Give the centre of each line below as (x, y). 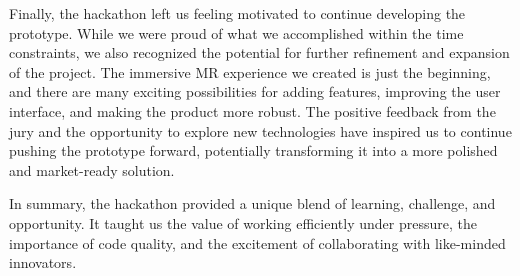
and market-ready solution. (92, 169)
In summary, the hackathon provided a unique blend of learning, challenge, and (252, 203)
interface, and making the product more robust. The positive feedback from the (252, 110)
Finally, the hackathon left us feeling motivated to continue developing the (237, 13)
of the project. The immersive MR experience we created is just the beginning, (250, 71)
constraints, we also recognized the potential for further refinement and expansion (259, 52)
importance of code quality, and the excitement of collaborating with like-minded (257, 242)
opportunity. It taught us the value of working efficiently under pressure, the (243, 222)
